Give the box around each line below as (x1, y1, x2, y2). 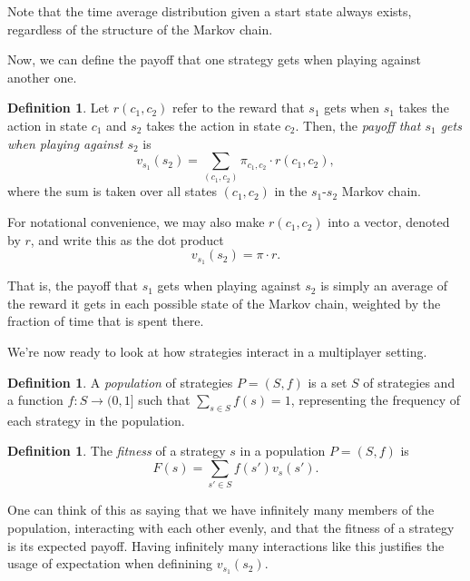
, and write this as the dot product (30, 230, 224, 249)
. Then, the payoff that (295, 115, 421, 134)
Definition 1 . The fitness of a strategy (7, 441, 226, 460)
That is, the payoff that (7, 276, 138, 295)
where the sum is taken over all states (7, 182, 217, 201)
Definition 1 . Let (7, 98, 110, 117)
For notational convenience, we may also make (7, 212, 265, 231)
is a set (308, 372, 348, 391)
